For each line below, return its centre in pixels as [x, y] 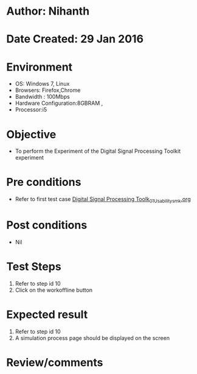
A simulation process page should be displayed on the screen [92, 338]
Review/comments [55, 362]
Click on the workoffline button [54, 290]
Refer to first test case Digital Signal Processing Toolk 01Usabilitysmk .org [103, 200]
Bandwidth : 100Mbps [42, 97]
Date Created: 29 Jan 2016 [75, 39]
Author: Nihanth [48, 11]
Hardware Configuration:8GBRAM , [59, 103]
